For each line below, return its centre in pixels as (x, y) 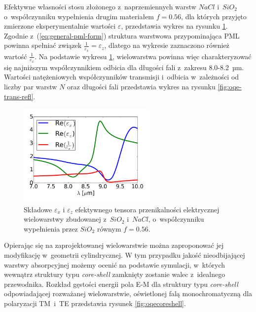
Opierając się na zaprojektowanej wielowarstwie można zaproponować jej (114, 245)
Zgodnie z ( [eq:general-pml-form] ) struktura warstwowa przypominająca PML (122, 35)
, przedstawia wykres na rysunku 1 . (174, 26)
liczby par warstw (31, 87)
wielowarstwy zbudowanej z (65, 219)
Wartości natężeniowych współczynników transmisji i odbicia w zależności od (122, 77)
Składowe (38, 209)
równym (109, 228)
